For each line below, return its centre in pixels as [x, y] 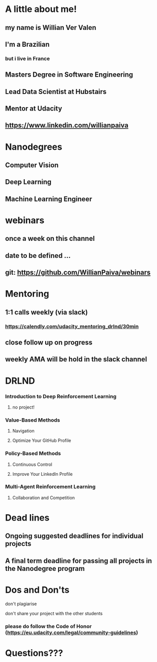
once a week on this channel [50, 239]
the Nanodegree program [45, 568]
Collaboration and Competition [44, 497]
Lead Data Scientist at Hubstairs [56, 91]
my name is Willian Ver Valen [51, 28]
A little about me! [41, 9]
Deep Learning [28, 182]
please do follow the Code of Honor [49, 626]
